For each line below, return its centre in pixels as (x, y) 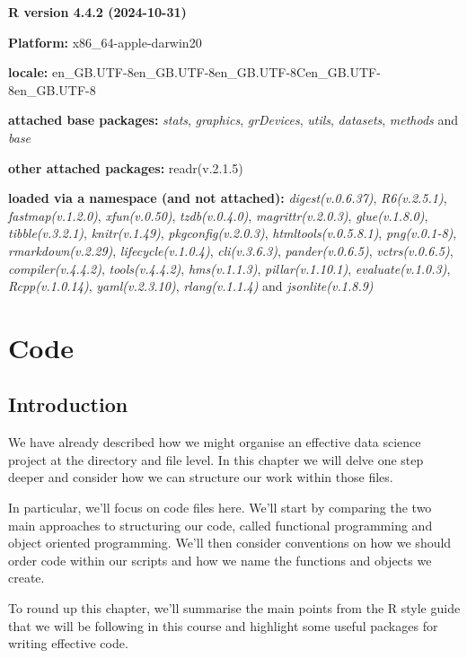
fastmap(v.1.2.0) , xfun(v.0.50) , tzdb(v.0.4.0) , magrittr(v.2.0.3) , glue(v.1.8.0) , (218, 215)
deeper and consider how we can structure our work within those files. (201, 477)
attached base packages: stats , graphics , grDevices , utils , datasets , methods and (233, 120)
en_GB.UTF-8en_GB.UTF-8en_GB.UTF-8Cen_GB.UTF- (216, 72)
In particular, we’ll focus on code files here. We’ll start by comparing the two (220, 508)
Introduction (68, 404)
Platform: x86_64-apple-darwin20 (105, 42)
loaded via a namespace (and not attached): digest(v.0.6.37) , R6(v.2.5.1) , (228, 198)
